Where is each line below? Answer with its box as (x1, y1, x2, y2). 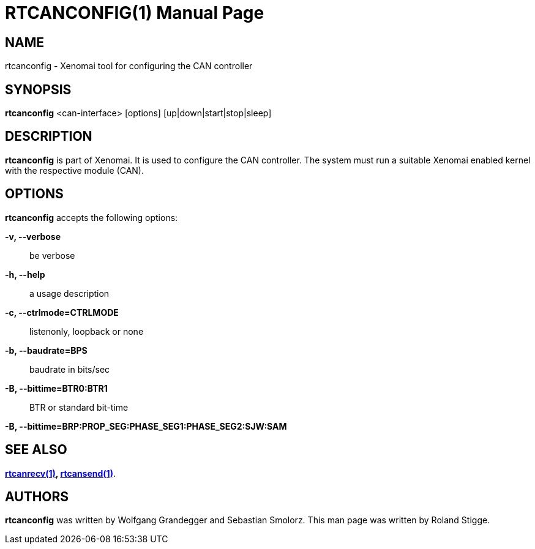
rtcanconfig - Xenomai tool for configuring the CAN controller (5, 61, 253, 72)
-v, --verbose (5, 231, 61, 242)
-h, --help (5, 269, 45, 280)
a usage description (29, 288, 110, 299)
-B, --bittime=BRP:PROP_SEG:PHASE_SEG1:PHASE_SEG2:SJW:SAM (5, 420, 287, 431)
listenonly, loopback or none (29, 326, 144, 337)
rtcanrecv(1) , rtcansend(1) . (5, 468, 116, 479)
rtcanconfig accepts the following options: (5, 212, 178, 223)
